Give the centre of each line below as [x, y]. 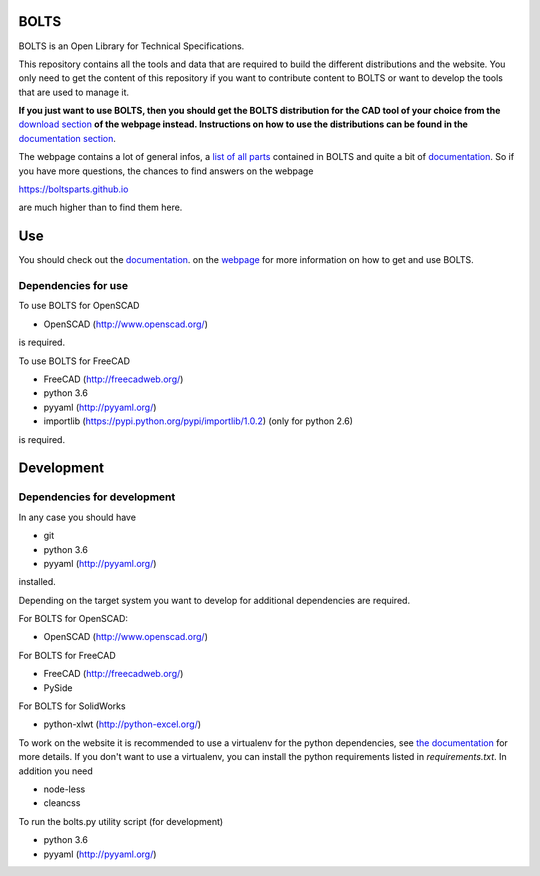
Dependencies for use [73, 286]
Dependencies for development [97, 497]
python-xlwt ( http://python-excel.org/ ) [122, 724]
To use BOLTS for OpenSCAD [79, 306]
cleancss [62, 803]
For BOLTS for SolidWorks [72, 706]
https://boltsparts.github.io [73, 189]
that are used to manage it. [74, 92]
